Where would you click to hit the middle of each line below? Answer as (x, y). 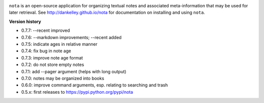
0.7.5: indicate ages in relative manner (59, 44)
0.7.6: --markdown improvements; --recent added (71, 37)
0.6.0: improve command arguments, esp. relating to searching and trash (95, 85)
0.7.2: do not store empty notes (53, 65)
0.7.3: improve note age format (52, 58)
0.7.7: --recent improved (46, 31)
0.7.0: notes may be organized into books (63, 78)
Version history (25, 21)
